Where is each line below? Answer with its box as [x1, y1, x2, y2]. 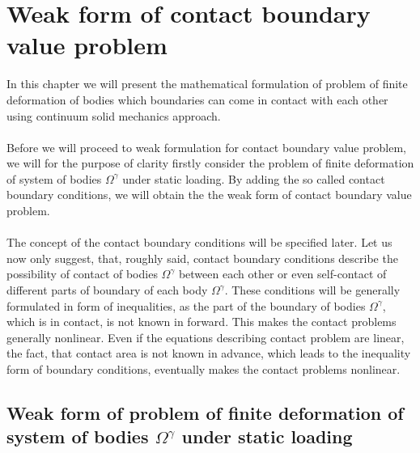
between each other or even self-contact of [178, 265, 387, 282]
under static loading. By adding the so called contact [122, 170, 385, 187]
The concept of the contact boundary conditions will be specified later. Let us [6, 234, 392, 251]
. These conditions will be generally [224, 282, 401, 298]
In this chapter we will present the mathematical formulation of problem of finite [6, 75, 408, 92]
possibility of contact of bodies [6, 265, 158, 282]
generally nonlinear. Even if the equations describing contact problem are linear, [6, 328, 405, 345]
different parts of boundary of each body [6, 282, 208, 298]
